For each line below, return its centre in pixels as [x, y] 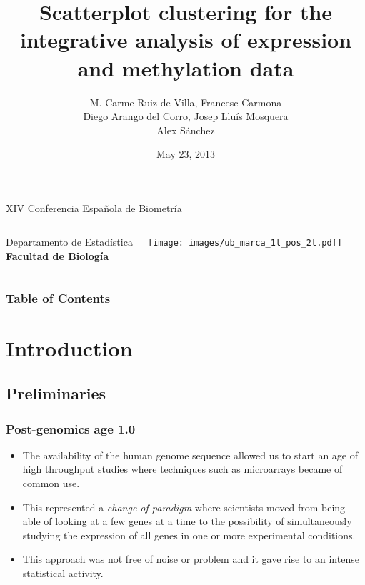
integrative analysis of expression [186, 40]
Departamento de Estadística [69, 242]
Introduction [69, 347]
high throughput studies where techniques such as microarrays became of [182, 469]
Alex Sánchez [186, 130]
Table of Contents [58, 297]
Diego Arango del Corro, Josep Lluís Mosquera [186, 116]
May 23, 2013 [186, 154]
